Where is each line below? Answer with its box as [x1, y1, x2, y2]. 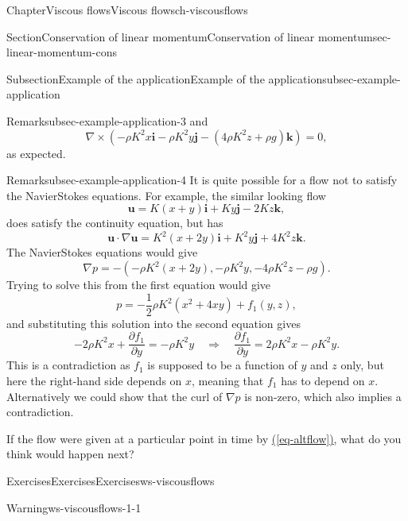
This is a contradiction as [6, 357, 130, 373]
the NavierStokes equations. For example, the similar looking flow [6, 187, 326, 203]
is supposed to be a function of [147, 357, 297, 373]
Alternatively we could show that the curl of [6, 388, 223, 404]
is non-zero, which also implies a [244, 388, 402, 404]
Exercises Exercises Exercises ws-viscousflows [6, 472, 215, 488]
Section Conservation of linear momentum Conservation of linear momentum [6, 28, 373, 44]
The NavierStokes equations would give [6, 244, 198, 260]
